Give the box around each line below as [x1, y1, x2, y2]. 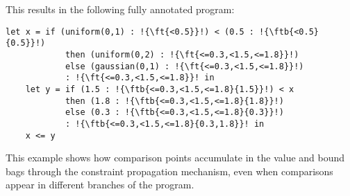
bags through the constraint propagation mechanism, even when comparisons [6, 163, 333, 178]
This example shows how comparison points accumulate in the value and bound [6, 150, 345, 165]
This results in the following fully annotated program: [6, 2, 235, 16]
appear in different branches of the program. [6, 177, 194, 192]
